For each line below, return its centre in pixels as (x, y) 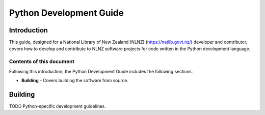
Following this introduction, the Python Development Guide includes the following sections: (101, 71)
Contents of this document (42, 61)
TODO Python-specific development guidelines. (57, 106)
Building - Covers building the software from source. (75, 80)
